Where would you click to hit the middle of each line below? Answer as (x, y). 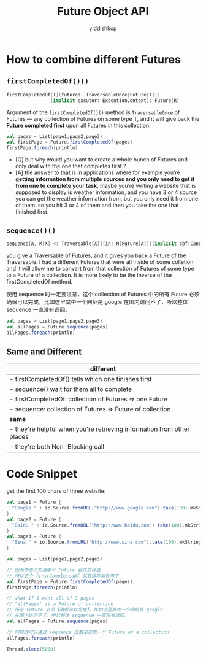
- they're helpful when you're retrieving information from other (100, 429)
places (19, 437)
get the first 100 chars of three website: (56, 491)
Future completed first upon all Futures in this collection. (79, 125)
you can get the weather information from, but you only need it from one (107, 199)
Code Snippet (42, 474)
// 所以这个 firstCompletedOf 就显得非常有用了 (63, 576)
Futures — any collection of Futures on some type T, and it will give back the (103, 118)
